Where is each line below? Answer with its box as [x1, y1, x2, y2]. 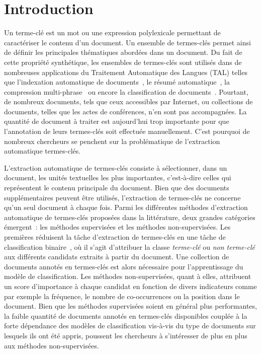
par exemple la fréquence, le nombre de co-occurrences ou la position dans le [4, 291, 240, 301]
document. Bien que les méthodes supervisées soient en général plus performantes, [4, 301, 257, 311]
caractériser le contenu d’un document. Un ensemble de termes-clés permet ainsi [4, 37, 251, 47]
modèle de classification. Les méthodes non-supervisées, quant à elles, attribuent [4, 271, 251, 281]
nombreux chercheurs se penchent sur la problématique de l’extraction [4, 135, 220, 146]
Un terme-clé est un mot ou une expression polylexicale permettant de [4, 27, 221, 38]
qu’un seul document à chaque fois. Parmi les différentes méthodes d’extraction [4, 202, 248, 213]
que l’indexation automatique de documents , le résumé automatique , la [4, 77, 230, 87]
